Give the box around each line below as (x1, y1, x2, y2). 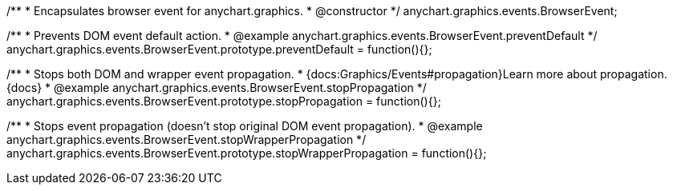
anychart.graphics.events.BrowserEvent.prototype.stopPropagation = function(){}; (6, 94, 441, 108)
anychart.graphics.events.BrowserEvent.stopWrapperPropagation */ (6, 133, 367, 146)
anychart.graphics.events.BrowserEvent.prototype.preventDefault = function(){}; (6, 42, 432, 56)
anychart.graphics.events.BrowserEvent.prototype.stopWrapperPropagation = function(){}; (6, 146, 487, 160)
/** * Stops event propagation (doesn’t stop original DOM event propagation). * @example (6, 119, 483, 133)
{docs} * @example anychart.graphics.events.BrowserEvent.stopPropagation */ (6, 81, 427, 94)
